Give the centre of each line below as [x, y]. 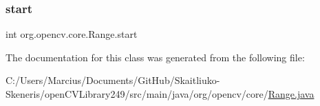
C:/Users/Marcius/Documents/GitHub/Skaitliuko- [113, 80]
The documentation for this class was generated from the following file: [155, 57]
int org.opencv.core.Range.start [72, 34]
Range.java [291, 94]
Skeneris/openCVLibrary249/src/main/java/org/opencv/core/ [137, 94]
